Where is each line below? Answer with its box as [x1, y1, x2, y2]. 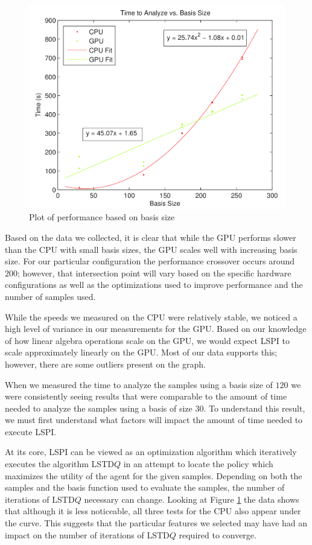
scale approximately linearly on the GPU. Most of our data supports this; [5, 346, 278, 359]
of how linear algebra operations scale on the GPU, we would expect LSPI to [5, 334, 290, 346]
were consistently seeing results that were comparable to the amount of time [5, 390, 287, 403]
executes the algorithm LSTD [5, 457, 114, 470]
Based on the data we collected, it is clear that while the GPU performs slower [5, 231, 296, 243]
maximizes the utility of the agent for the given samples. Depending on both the [5, 469, 302, 482]
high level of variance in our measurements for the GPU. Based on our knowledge [5, 322, 307, 335]
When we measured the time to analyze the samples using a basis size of [5, 378, 273, 390]
